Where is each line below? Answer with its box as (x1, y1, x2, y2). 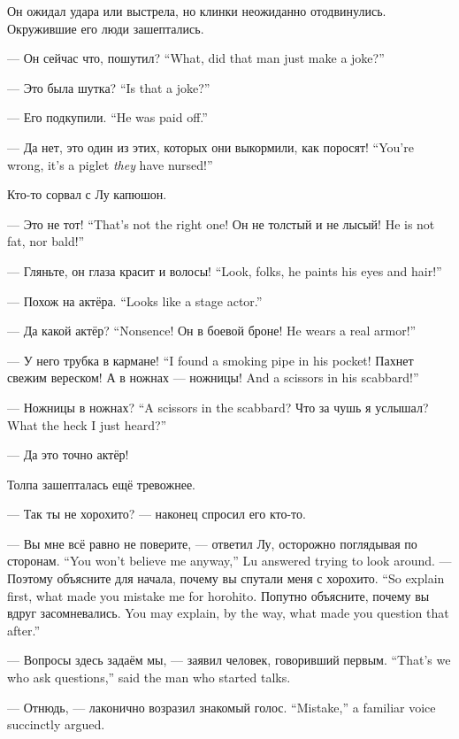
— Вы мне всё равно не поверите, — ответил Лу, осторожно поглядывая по (7, 534, 417, 552)
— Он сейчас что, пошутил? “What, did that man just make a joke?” (7, 49, 385, 67)
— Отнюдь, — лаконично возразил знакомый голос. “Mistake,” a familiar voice (7, 697, 436, 716)
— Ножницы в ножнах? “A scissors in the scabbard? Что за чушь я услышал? (7, 397, 429, 416)
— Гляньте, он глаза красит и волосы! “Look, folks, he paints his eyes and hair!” (7, 261, 442, 280)
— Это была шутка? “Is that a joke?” (7, 78, 210, 96)
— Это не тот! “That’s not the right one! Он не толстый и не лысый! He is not (7, 214, 435, 233)
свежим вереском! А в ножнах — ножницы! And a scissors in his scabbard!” (7, 368, 419, 387)
